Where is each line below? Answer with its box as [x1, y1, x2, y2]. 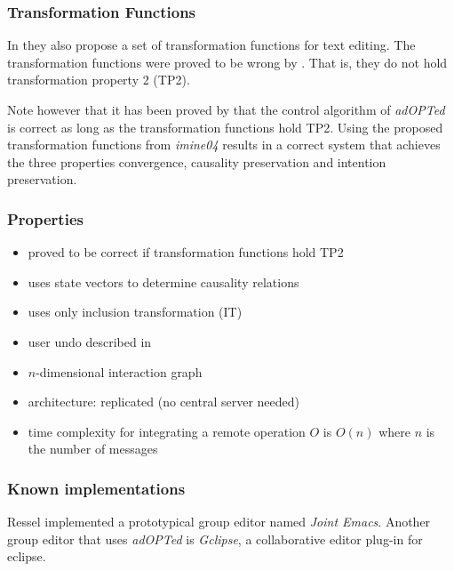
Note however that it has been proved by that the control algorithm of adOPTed [7, 101, 445, 118]
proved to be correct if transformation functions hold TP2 [28, 243, 344, 261]
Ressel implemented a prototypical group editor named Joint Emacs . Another [7, 512, 431, 531]
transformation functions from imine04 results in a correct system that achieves [7, 135, 441, 154]
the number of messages [28, 439, 158, 458]
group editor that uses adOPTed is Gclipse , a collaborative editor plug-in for [7, 529, 423, 548]
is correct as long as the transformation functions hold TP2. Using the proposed [7, 117, 443, 136]
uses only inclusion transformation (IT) [28, 302, 243, 321]
